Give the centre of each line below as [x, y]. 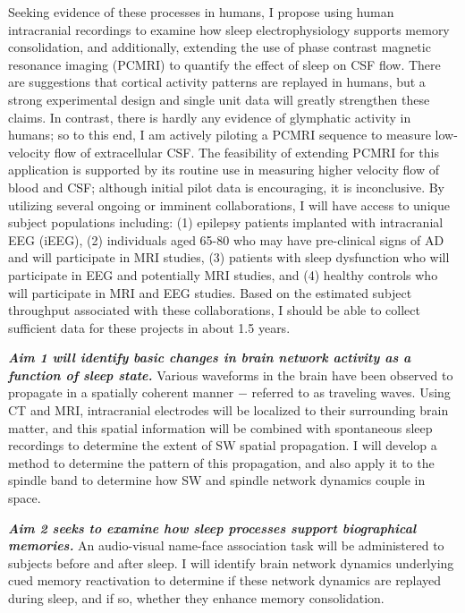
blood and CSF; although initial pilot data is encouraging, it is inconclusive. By [227, 187]
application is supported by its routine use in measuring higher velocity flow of [224, 170]
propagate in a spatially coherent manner [121, 392]
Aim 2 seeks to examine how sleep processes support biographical [212, 528]
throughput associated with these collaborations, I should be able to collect [214, 310]
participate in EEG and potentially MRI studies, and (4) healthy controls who [223, 274]
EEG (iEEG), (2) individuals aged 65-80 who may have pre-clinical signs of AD [226, 239]
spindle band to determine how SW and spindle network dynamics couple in [217, 480]
